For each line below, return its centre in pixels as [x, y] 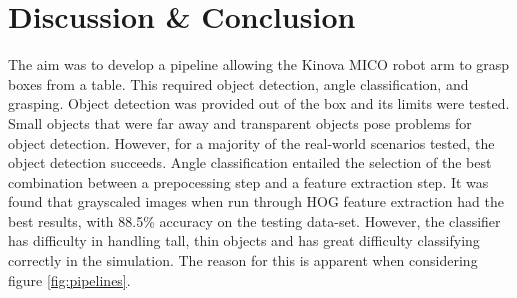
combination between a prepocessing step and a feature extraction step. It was [248, 181]
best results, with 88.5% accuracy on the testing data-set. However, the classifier [254, 220]
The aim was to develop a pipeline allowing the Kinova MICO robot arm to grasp [259, 64]
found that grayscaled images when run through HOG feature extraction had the [256, 201]
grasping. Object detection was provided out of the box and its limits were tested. [259, 103]
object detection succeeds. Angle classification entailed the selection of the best [250, 162]
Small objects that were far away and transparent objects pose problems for [240, 122]
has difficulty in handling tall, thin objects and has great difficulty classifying [244, 240]
